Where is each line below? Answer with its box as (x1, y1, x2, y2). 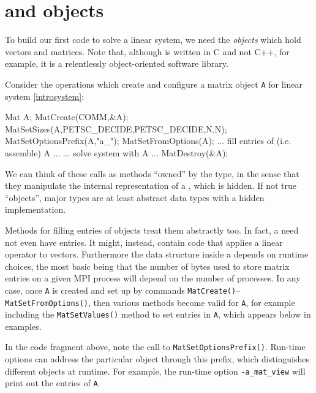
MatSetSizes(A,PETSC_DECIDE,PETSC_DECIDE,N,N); (5, 122, 227, 135)
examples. (5, 319, 42, 332)
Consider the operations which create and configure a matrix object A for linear (5, 77, 303, 90)
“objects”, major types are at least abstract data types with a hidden (5, 191, 265, 204)
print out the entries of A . (5, 376, 100, 389)
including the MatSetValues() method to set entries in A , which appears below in (5, 308, 311, 321)
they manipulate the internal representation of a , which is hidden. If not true (5, 179, 296, 192)
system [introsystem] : (5, 90, 85, 102)
